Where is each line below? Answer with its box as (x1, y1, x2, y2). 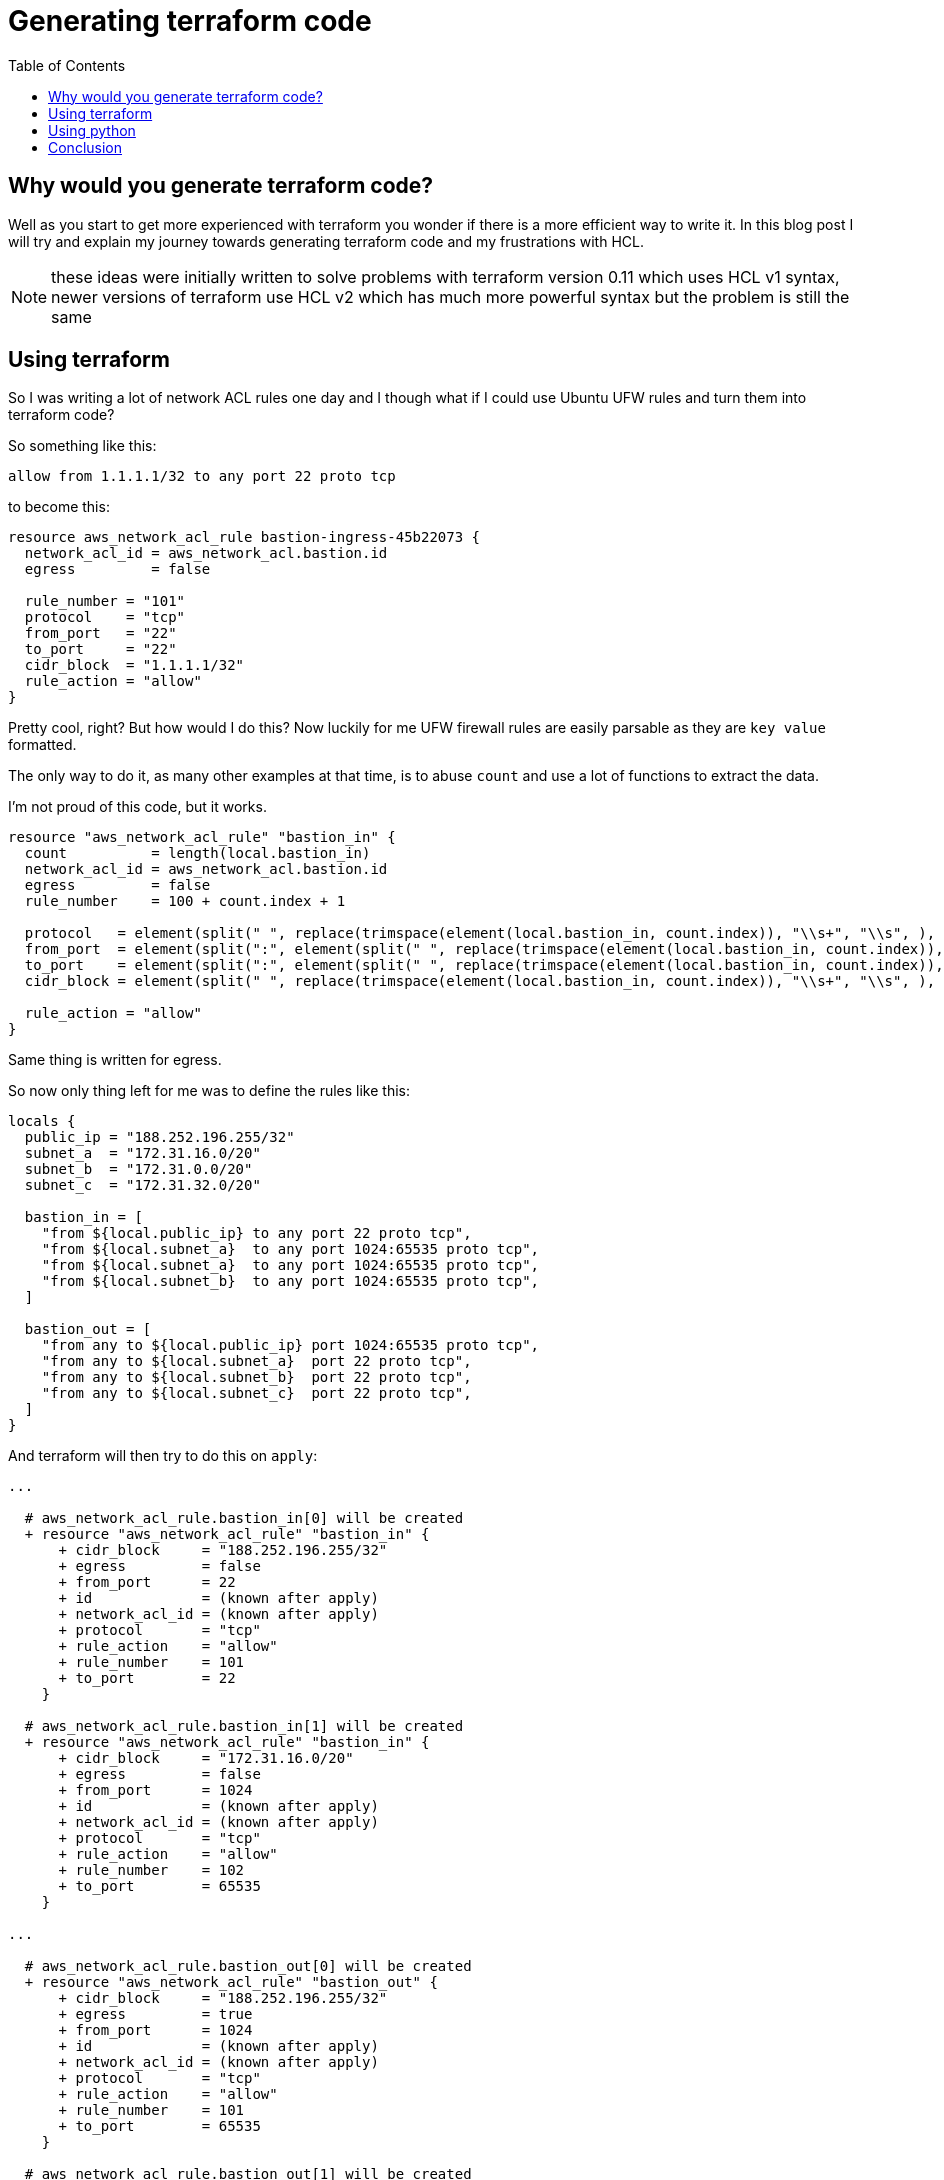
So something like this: (8, 437, 157, 455)
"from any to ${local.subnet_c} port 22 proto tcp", (41, 1385, 472, 1402)
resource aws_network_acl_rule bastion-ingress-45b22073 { (8, 529, 481, 546)
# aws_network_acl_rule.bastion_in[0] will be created (24, 1510, 464, 1527)
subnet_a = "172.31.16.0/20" (24, 1145, 261, 1162)
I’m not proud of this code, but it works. (8, 798, 267, 816)
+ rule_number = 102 (58, 1862, 245, 1879)
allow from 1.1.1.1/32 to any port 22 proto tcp (8, 468, 396, 485)
